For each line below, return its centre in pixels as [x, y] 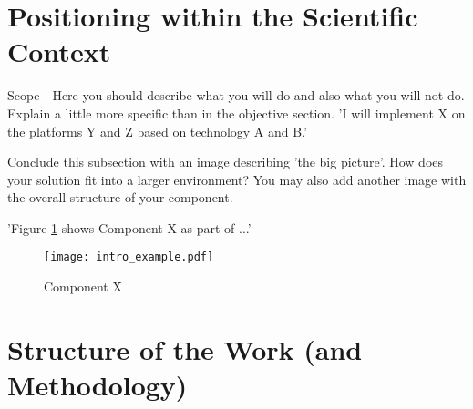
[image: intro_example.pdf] [129, 257]
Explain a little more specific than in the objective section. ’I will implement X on [236, 112]
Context [59, 51]
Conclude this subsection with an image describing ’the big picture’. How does [226, 162]
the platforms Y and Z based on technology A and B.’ [157, 131]
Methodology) [98, 385]
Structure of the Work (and [185, 348]
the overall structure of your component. [120, 197]
